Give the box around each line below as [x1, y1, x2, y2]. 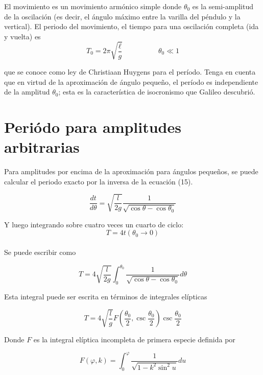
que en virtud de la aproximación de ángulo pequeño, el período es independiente [4, 76, 258, 87]
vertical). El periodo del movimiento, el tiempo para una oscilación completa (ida [4, 21, 259, 32]
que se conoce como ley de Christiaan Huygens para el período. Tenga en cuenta [4, 66, 256, 77]
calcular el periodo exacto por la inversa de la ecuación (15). [4, 176, 193, 186]
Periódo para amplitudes [4, 116, 181, 137]
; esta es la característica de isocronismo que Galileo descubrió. [58, 86, 255, 97]
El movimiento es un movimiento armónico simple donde [4, 1, 182, 11]
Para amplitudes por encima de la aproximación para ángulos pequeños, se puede [4, 166, 258, 177]
